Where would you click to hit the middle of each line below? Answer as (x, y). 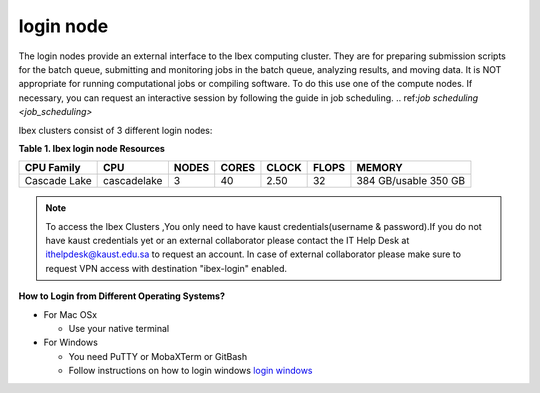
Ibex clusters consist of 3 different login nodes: (115, 130)
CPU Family (52, 168)
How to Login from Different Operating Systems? (121, 296)
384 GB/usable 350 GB (411, 181)
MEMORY (380, 168)
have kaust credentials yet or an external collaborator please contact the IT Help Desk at (227, 241)
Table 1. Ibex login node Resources (91, 148)
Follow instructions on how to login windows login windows (191, 371)
